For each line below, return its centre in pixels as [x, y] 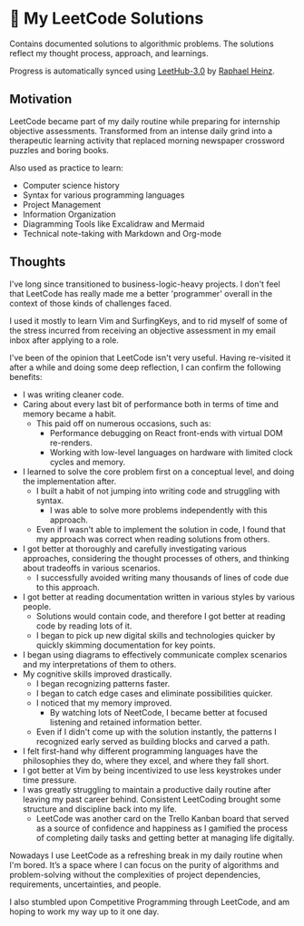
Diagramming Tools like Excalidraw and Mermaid [113, 224]
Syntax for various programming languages [103, 195]
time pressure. [49, 780]
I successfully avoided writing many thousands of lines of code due [162, 577]
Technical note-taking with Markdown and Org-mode [122, 233]
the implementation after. [69, 481]
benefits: [26, 376]
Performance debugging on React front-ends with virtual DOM [166, 433]
